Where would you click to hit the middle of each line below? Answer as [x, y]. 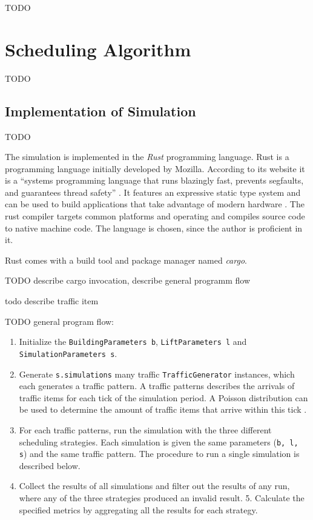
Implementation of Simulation [100, 111]
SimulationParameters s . [68, 353]
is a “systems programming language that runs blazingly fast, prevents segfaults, [154, 180]
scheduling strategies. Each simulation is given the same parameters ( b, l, [159, 442]
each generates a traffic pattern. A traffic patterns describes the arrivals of [157, 386]
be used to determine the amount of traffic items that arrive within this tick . [163, 409]
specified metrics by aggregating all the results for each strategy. [138, 509]
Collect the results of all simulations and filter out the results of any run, [154, 486]
